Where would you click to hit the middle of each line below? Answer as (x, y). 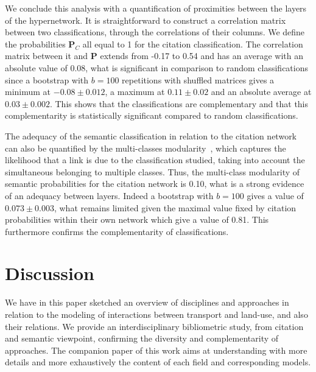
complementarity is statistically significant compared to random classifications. (152, 115)
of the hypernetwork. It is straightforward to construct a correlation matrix (146, 20)
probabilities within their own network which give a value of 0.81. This (137, 219)
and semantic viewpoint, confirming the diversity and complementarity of (142, 338)
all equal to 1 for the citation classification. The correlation (193, 44)
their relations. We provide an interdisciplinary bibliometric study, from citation (154, 326)
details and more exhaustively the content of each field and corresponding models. (158, 362)
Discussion (50, 273)
